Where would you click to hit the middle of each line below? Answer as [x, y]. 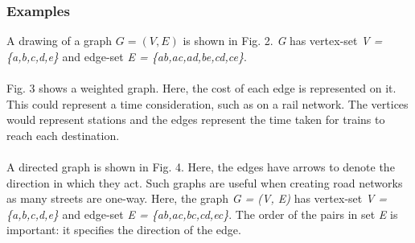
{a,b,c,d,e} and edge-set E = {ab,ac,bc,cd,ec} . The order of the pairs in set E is [202, 214]
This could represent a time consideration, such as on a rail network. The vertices [207, 103]
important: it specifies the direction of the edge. [124, 230]
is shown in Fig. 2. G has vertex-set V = [283, 41]
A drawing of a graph [60, 41]
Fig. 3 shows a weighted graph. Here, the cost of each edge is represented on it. [201, 88]
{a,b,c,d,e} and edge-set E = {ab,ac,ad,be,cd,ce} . [127, 56]
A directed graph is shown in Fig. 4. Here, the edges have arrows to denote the [201, 166]
